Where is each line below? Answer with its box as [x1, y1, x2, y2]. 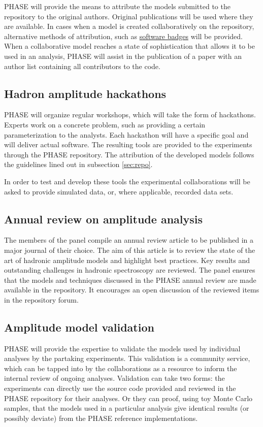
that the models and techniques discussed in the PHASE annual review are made [4, 274, 256, 285]
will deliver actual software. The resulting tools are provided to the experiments [4, 139, 252, 150]
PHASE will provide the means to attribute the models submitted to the [4, 1, 231, 11]
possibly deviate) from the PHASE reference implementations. [4, 412, 198, 423]
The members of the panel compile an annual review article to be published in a [4, 235, 254, 245]
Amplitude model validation [4, 319, 154, 335]
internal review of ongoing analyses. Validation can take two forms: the [4, 373, 225, 383]
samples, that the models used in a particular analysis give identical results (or [4, 403, 249, 413]
